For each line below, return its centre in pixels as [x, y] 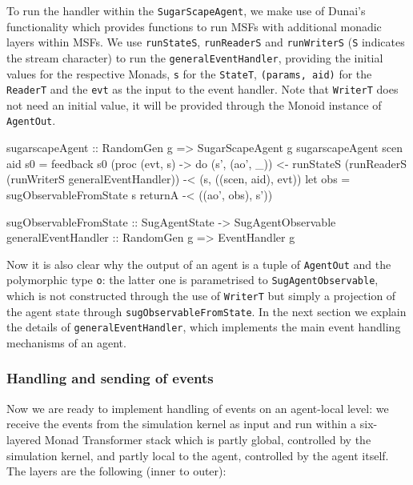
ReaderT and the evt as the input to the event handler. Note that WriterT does [202, 89]
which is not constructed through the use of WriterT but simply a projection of [201, 295]
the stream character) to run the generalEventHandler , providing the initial [195, 57]
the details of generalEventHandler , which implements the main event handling [204, 327]
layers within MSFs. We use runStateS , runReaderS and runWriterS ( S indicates [206, 42]
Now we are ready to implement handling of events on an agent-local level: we [198, 408]
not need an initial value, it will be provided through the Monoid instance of [194, 104]
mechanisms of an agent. [66, 342]
